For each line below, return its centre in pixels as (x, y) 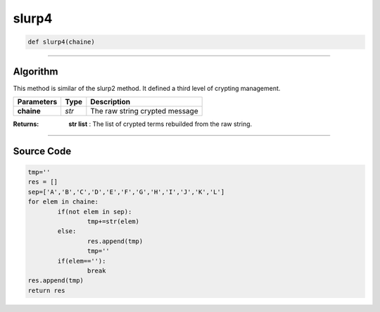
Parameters (37, 102)
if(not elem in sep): (95, 212)
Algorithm (36, 71)
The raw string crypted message (144, 111)
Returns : (26, 124)
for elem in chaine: (63, 202)
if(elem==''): (82, 261)
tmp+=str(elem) (113, 221)
